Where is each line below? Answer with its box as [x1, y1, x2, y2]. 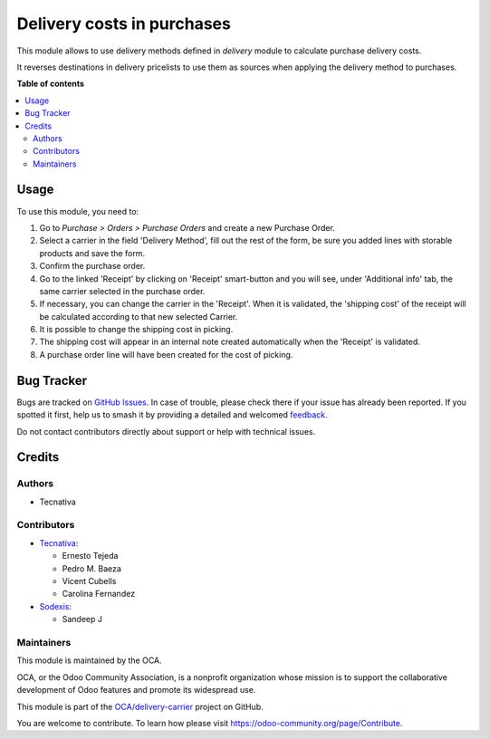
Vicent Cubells [62, 576, 117, 587]
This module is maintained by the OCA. [16, 655, 162, 666]
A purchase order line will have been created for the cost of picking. [39, 349, 293, 360]
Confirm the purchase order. [39, 261, 146, 272]
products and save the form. [39, 247, 145, 258]
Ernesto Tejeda [62, 551, 119, 561]
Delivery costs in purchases [16, 14, 231, 34]
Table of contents [16, 78, 85, 90]
